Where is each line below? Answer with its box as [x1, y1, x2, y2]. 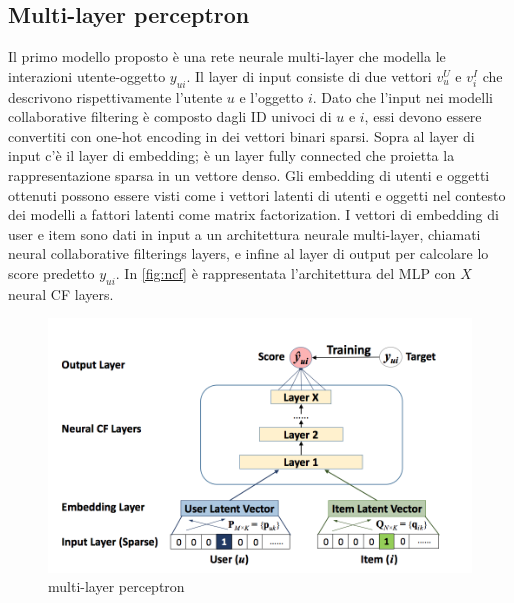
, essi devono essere [364, 106, 482, 127]
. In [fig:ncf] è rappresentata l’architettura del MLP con [115, 262, 456, 283]
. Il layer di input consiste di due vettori [186, 65, 432, 86]
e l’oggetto [239, 86, 304, 107]
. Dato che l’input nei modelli [312, 86, 493, 107]
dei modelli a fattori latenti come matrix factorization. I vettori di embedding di [8, 204, 499, 225]
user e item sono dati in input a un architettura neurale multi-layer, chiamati [8, 223, 481, 244]
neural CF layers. [8, 283, 114, 304]
